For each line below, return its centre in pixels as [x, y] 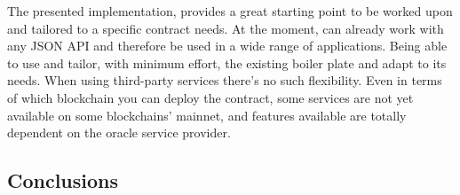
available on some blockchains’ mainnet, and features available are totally [207, 115]
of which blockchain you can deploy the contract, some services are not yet [210, 97]
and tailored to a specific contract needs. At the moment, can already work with [226, 28]
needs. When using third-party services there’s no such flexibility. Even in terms [225, 80]
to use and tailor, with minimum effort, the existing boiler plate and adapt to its [227, 62]
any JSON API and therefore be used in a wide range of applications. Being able [227, 46]
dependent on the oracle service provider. [119, 133]
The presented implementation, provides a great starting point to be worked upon [230, 11]
